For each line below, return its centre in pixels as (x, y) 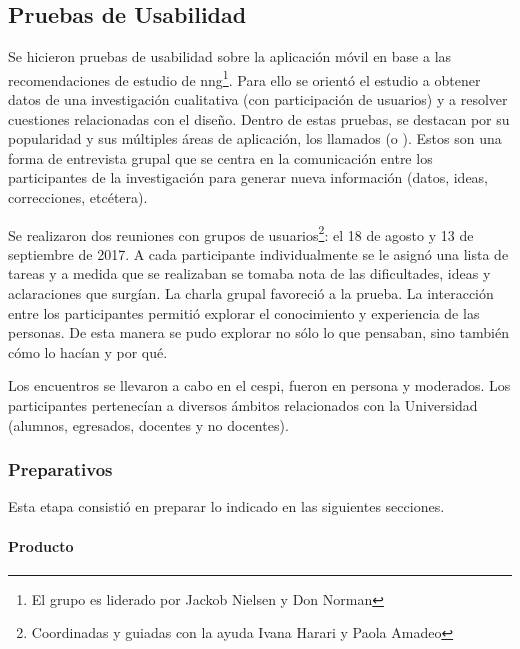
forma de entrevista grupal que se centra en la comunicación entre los (220, 157)
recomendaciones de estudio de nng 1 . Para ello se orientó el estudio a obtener (244, 78)
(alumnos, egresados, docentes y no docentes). (148, 424)
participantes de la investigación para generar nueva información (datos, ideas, (248, 177)
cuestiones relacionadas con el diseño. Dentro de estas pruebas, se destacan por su (259, 118)
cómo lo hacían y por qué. (88, 351)
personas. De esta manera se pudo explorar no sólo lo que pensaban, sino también (258, 332)
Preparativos (60, 469)
